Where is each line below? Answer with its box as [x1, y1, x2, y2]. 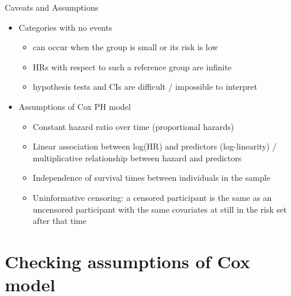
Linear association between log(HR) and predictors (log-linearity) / [33, 140, 277, 152]
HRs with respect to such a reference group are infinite [33, 60, 232, 73]
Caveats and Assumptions [5, 1, 99, 13]
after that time [33, 214, 87, 227]
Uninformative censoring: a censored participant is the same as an [33, 191, 272, 203]
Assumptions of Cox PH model [18, 100, 131, 112]
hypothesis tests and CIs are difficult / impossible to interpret [33, 80, 258, 93]
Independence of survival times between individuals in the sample [33, 171, 270, 184]
